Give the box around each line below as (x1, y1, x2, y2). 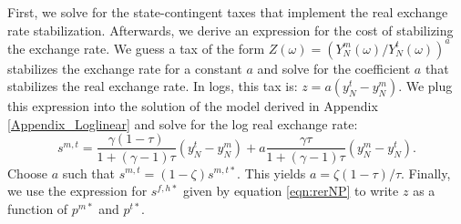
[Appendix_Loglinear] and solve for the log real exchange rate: (7, 114, 358, 133)
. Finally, (401, 163, 451, 182)
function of (7, 199, 68, 218)
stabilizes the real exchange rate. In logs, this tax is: (7, 76, 298, 96)
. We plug (398, 76, 453, 96)
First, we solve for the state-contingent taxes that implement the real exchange (7, 3, 448, 21)
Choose (7, 163, 48, 182)
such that (62, 163, 116, 182)
